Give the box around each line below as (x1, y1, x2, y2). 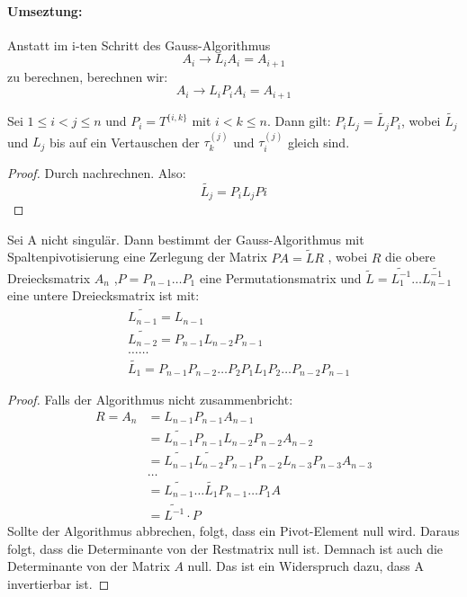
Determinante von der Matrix (7, 557, 170, 575)
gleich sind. (287, 132, 350, 151)
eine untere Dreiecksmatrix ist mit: (7, 286, 200, 305)
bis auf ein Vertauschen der (49, 132, 200, 151)
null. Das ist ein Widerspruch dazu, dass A (187, 557, 424, 575)
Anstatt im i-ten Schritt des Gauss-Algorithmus (7, 35, 271, 54)
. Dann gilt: (266, 111, 331, 130)
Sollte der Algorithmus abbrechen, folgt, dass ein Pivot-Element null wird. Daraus (7, 521, 460, 540)
